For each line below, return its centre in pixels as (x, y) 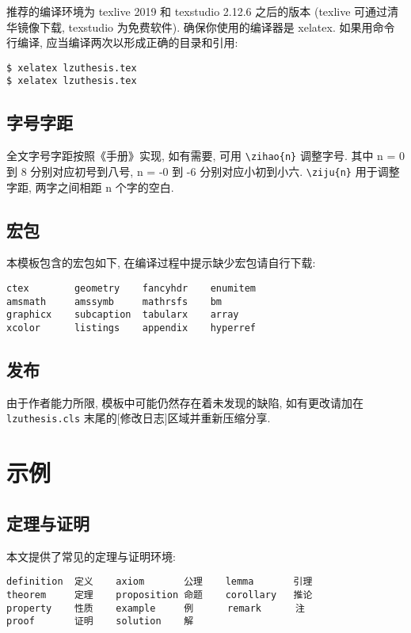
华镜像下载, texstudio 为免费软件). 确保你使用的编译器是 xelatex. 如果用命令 (201, 27)
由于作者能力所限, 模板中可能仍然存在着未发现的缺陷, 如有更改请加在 (185, 402)
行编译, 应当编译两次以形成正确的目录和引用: (122, 42)
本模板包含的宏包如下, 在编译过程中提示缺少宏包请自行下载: (161, 263)
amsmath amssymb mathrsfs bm (114, 301)
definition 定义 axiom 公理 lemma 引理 (160, 582)
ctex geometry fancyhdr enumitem (131, 288)
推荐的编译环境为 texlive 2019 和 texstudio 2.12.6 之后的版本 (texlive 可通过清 (203, 11)
